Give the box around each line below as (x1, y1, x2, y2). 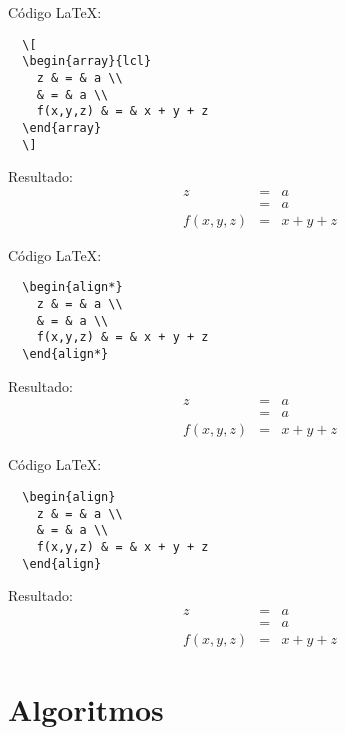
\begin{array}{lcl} (22, 54, 152, 69)
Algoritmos (8, 689, 164, 730)
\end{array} (22, 120, 102, 135)
